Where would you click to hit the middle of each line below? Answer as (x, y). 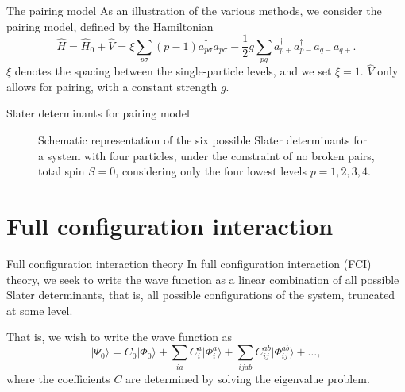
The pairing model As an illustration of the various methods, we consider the (194, 10)
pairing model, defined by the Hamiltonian (110, 26)
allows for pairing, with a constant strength (112, 86)
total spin (62, 171)
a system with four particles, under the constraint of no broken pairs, (206, 155)
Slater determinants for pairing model (98, 113)
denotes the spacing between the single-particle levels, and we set (173, 71)
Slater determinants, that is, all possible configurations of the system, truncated (201, 295)
